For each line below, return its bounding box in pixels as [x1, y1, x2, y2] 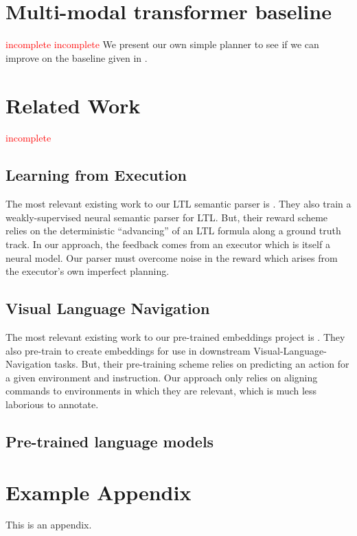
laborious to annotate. [5, 397, 99, 411]
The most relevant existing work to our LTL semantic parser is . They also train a [5, 197, 352, 211]
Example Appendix [5, 478, 192, 506]
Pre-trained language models [5, 430, 214, 451]
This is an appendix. [5, 517, 92, 532]
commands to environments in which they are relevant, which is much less [5, 383, 317, 398]
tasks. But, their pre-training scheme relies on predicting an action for [54, 357, 349, 371]
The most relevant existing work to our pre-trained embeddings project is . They [5, 330, 345, 344]
